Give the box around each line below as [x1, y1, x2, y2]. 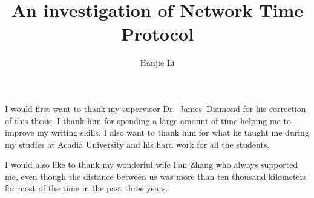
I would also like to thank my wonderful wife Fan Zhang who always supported [5, 158, 298, 171]
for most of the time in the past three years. [5, 182, 168, 194]
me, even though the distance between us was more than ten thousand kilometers [5, 170, 307, 182]
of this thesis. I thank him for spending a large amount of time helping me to [5, 114, 291, 127]
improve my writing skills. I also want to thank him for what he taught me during [5, 126, 309, 139]
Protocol [120, 21, 194, 46]
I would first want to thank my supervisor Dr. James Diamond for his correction [5, 102, 306, 114]
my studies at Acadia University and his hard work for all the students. [5, 137, 270, 150]
